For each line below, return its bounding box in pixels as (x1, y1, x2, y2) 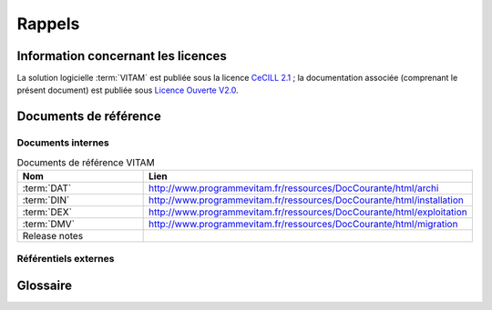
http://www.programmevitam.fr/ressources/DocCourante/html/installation (148, 194, 464, 206)
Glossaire (16, 277, 73, 293)
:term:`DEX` (22, 205, 73, 218)
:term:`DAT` (22, 182, 72, 195)
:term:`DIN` (22, 194, 70, 206)
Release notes (22, 229, 84, 242)
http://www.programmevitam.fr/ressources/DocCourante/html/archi (148, 182, 439, 195)
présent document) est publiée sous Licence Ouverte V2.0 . (16, 85, 239, 95)
